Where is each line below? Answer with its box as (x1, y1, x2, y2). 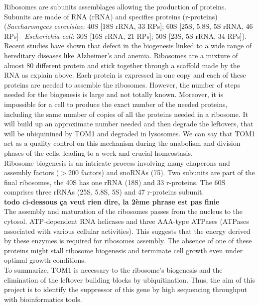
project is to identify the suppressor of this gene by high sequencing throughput (4, 284, 247, 295)
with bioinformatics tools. (4, 294, 82, 304)
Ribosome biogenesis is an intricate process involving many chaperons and (4, 157, 230, 168)
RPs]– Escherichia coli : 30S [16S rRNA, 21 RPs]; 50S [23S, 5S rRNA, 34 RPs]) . (4, 30, 247, 41)
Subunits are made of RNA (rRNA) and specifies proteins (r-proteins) (4, 11, 218, 21)
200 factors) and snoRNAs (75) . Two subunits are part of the (68, 167, 255, 178)
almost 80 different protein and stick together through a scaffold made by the (4, 60, 240, 70)
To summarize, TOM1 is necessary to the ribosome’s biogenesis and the (4, 265, 223, 275)
